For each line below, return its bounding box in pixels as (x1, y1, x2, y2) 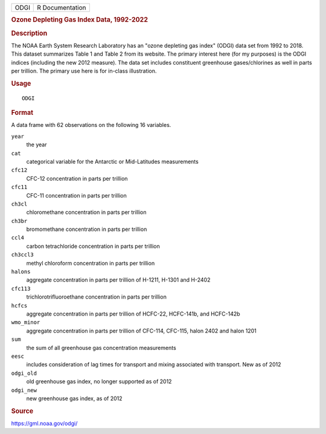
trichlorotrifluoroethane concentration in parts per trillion (26, 293, 167, 300)
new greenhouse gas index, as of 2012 (26, 395, 123, 402)
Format (11, 109, 33, 117)
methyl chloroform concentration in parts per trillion (26, 259, 155, 267)
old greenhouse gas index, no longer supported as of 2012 (26, 378, 172, 385)
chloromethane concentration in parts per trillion (26, 209, 147, 216)
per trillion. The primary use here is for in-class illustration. (11, 67, 157, 75)
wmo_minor (11, 319, 40, 326)
